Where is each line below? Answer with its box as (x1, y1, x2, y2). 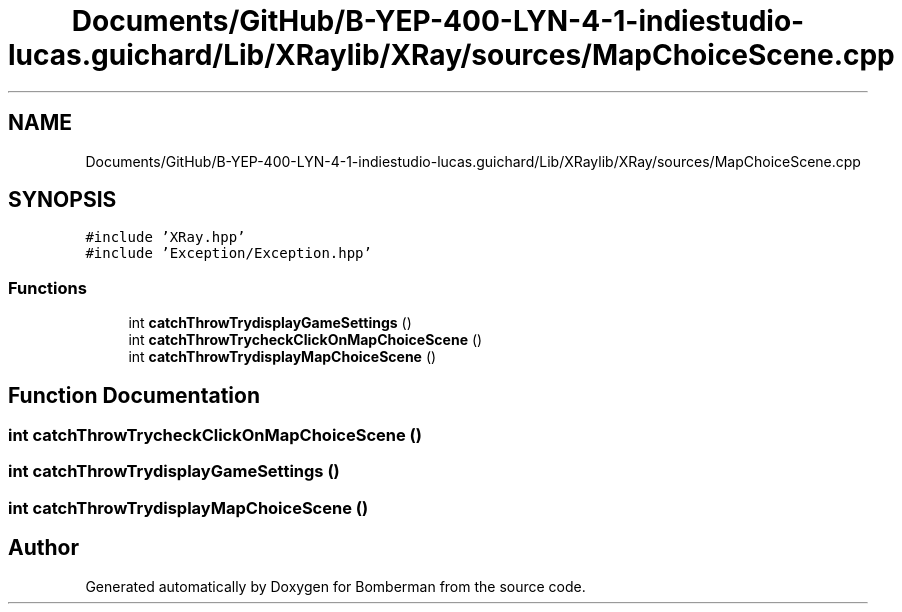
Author (8, 535, 79, 561)
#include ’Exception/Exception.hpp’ (85, 245, 372, 262)
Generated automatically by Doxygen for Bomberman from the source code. (85, 577, 586, 595)
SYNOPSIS (8, 187, 117, 213)
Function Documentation (8, 382, 260, 408)
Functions (8, 277, 87, 298)
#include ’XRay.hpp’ (85, 229, 246, 246)
